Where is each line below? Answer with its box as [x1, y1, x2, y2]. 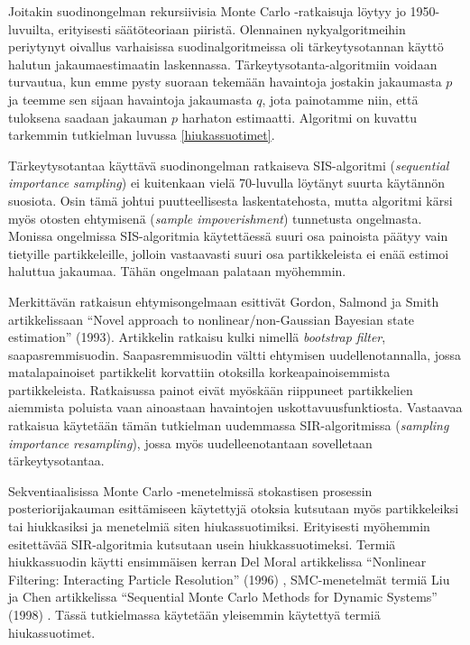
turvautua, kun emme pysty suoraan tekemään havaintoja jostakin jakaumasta [8, 72, 442, 91]
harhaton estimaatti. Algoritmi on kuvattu [181, 107, 418, 126]
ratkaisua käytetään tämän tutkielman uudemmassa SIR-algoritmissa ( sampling [8, 416, 449, 435]
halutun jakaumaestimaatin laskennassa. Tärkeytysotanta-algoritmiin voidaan [8, 54, 438, 73]
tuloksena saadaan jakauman [8, 107, 168, 126]
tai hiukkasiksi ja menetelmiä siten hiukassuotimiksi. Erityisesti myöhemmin [8, 517, 430, 536]
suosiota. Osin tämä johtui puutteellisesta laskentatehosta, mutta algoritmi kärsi [8, 190, 453, 209]
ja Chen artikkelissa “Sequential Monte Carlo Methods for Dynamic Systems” [8, 587, 438, 606]
